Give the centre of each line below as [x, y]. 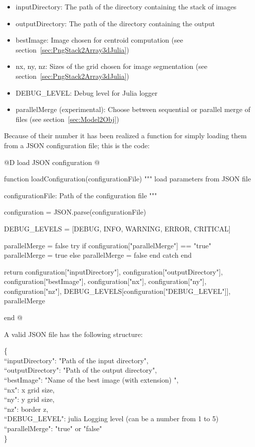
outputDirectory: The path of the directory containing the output [115, 23]
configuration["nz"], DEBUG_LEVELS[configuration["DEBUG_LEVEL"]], [117, 291]
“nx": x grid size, [29, 389]
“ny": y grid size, [29, 399]
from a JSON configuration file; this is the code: [77, 145]
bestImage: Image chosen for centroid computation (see [99, 40]
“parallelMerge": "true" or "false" [53, 428]
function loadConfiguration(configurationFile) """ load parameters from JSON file [127, 179]
